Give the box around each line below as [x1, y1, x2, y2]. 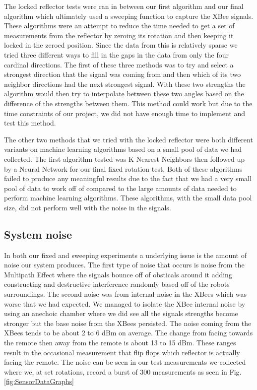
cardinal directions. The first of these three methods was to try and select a [4, 59, 234, 69]
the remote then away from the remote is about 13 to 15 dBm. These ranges [4, 337, 236, 348]
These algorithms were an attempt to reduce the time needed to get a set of [4, 20, 235, 31]
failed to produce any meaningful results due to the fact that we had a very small [4, 173, 252, 184]
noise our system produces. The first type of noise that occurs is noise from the [4, 260, 245, 270]
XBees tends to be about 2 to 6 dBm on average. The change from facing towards [4, 327, 253, 338]
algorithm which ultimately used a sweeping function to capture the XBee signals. [4, 10, 254, 21]
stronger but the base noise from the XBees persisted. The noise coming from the [4, 318, 252, 328]
